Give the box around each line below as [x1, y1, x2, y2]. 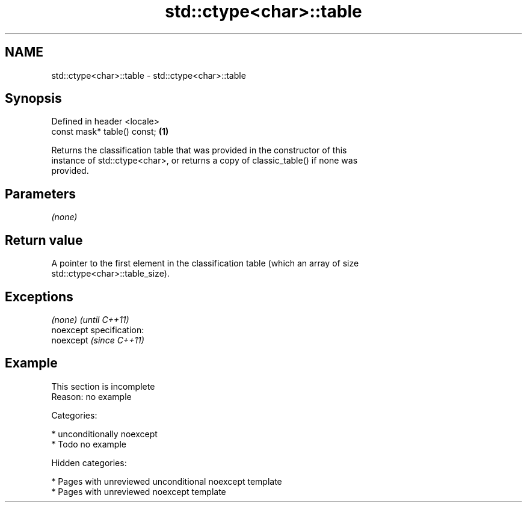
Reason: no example [51, 391, 132, 402]
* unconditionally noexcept [51, 428, 158, 439]
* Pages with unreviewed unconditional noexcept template [51, 476, 282, 487]
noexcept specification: [51, 324, 144, 335]
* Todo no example [51, 438, 126, 449]
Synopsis [5, 91, 62, 106]
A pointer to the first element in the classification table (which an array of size [51, 258, 359, 269]
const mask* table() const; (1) [51, 126, 169, 137]
